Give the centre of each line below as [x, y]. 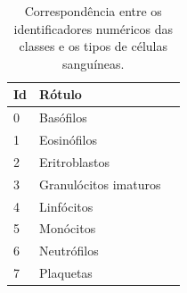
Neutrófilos [69, 251]
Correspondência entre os [93, 11]
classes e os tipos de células [93, 46]
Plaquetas [66, 273]
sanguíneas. [93, 63]
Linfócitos [66, 206]
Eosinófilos [68, 140]
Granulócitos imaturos [100, 184]
